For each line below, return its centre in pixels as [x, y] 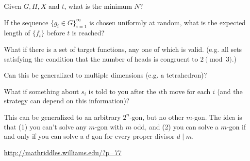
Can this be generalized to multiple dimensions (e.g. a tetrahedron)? [106, 75]
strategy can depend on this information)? [67, 101]
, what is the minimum [98, 6]
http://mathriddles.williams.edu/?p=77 [63, 152]
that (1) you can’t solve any [45, 126]
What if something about [42, 91]
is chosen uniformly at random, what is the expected [167, 22]
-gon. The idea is [217, 117]
